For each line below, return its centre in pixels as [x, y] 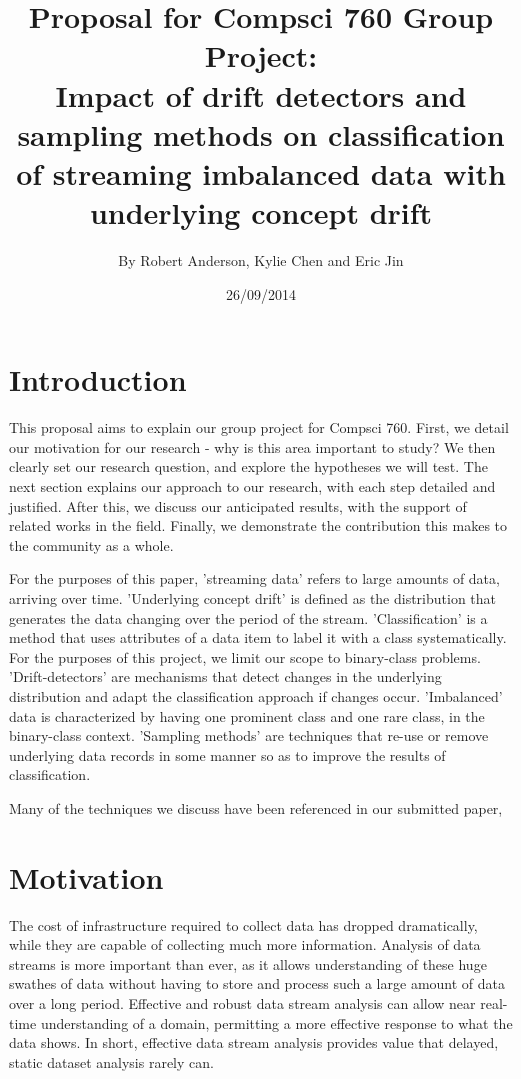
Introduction [98, 379]
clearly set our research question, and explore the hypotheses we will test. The [248, 466]
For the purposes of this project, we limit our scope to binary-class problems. [245, 656]
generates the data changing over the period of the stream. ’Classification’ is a [248, 617]
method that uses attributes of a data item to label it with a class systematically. [258, 637]
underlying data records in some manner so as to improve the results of [227, 754]
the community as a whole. [91, 544]
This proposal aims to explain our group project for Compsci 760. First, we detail [259, 427]
